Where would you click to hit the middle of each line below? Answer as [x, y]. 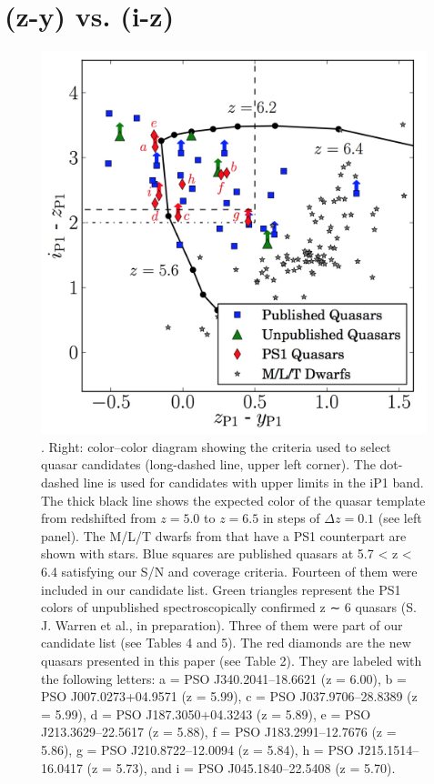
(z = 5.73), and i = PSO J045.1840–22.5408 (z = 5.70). [241, 767]
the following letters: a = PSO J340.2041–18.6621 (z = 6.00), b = [224, 678]
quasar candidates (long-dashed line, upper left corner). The [208, 464]
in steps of [291, 518]
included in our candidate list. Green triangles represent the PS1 [221, 589]
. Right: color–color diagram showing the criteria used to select [216, 446]
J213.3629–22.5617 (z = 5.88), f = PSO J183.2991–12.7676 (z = [219, 732]
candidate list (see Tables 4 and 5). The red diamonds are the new [226, 643]
